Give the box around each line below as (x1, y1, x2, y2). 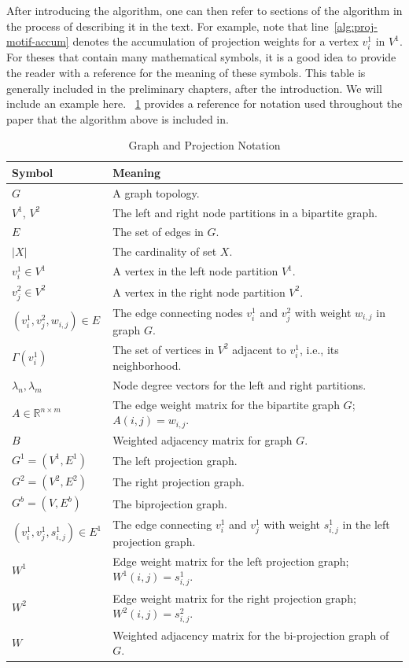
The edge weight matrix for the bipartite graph (112, 396, 340, 412)
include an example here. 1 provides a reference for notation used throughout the (6, 95, 403, 112)
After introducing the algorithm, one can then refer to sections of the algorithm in (6, 2, 403, 18)
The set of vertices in (112, 341, 215, 357)
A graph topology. (112, 184, 200, 201)
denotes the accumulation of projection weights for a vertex (72, 33, 359, 50)
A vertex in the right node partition (112, 283, 286, 300)
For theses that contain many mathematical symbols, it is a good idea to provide (6, 49, 396, 65)
